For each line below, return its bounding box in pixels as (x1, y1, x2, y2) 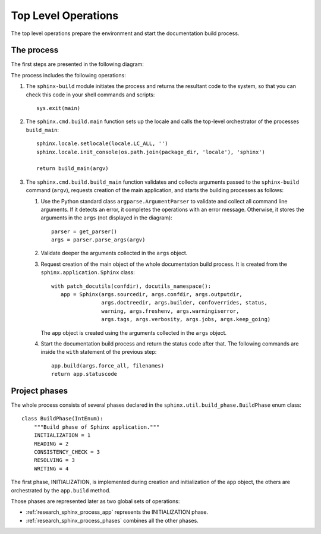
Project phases (11, 385, 68, 395)
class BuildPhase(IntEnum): (21, 415, 103, 422)
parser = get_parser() (51, 228, 118, 235)
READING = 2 (33, 440, 69, 447)
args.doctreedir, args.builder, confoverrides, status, (101, 299, 267, 306)
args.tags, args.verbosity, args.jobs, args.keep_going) (101, 316, 271, 323)
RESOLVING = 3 (33, 457, 75, 464)
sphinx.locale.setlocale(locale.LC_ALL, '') (36, 140, 169, 147)
